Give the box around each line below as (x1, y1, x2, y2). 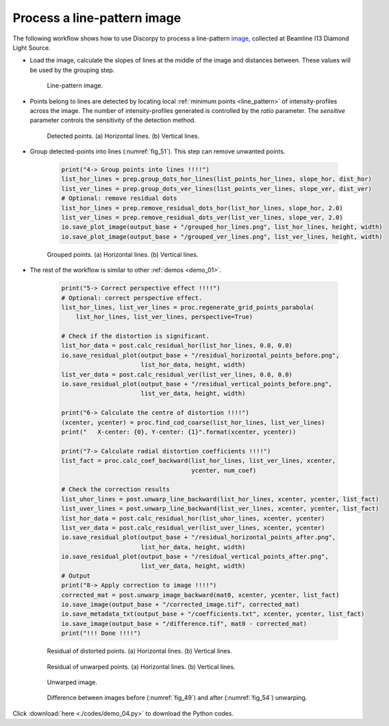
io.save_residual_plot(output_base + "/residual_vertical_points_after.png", (61, 553, 329, 561)
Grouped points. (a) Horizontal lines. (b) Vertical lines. (47, 250, 199, 258)
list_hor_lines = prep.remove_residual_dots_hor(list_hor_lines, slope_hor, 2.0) (61, 204, 344, 212)
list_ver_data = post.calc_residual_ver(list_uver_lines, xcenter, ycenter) (61, 524, 325, 531)
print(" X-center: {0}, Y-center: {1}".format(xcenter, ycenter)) (61, 428, 297, 436)
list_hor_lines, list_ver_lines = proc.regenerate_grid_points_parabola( (61, 303, 314, 311)
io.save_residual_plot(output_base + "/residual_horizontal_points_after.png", (61, 534, 336, 541)
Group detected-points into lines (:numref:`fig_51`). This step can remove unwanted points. (29, 147, 286, 155)
